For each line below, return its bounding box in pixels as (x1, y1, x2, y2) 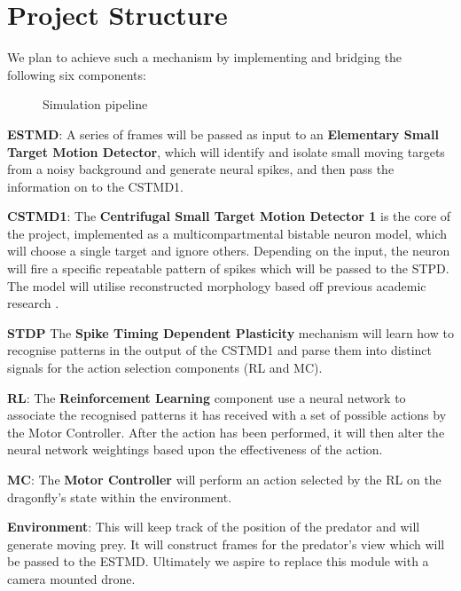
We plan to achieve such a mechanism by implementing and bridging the (7, 48, 402, 67)
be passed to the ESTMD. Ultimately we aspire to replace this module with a (7, 552, 429, 571)
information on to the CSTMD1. (7, 177, 184, 195)
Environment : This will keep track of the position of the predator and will (7, 517, 420, 536)
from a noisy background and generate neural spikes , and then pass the (7, 160, 395, 178)
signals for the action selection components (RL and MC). (7, 359, 323, 377)
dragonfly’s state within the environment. (7, 487, 232, 506)
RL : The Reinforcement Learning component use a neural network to (7, 388, 406, 406)
